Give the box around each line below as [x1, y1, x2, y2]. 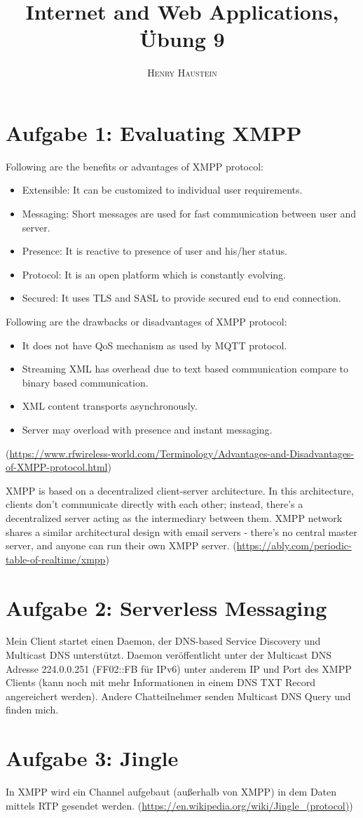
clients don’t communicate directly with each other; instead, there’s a [6, 497, 303, 511]
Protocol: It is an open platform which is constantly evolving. [22, 267, 286, 281]
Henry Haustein [147, 65, 217, 80]
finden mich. [6, 702, 59, 717]
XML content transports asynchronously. [22, 398, 198, 413]
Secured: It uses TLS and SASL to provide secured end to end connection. [22, 290, 341, 305]
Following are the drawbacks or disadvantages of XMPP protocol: [6, 314, 287, 328]
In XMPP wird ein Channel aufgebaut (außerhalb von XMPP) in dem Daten [6, 784, 337, 799]
